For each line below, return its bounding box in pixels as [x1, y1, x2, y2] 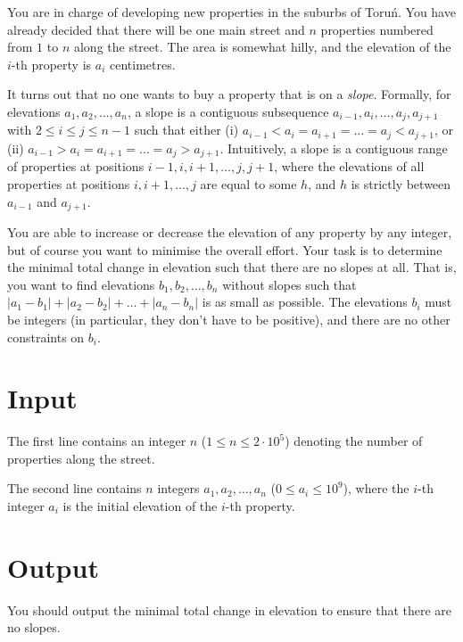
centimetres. [109, 54, 176, 73]
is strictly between [351, 174, 451, 193]
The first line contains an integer [7, 432, 186, 450]
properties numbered [320, 20, 434, 38]
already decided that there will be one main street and [7, 20, 305, 38]
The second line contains [7, 479, 142, 498]
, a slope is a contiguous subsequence [127, 102, 329, 120]
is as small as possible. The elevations [202, 292, 408, 311]
